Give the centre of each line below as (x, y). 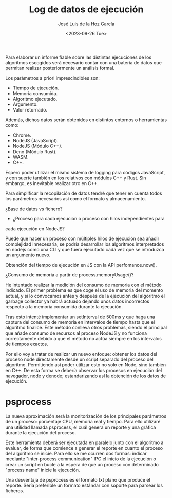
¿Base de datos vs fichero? (34, 209)
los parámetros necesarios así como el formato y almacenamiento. (76, 198)
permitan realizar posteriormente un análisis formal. (60, 68)
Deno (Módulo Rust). (35, 151)
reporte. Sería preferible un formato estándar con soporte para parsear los (84, 485)
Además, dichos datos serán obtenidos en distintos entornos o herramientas (86, 120)
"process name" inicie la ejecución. (43, 470)
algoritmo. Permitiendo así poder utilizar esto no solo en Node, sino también (86, 365)
